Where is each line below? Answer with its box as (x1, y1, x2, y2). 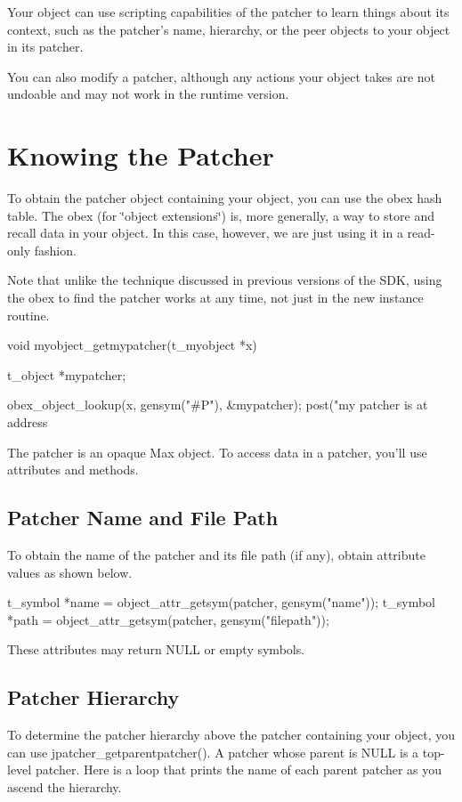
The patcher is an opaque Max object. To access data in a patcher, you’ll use (7, 442, 427, 461)
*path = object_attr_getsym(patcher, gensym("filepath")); (7, 610, 329, 628)
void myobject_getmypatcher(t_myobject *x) (7, 336, 257, 354)
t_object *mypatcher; (7, 365, 126, 384)
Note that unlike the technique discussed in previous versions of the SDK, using (7, 271, 442, 289)
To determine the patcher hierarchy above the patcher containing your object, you (7, 725, 456, 744)
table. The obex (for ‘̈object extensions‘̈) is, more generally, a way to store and (7, 206, 434, 224)
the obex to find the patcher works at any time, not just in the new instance (7, 288, 424, 307)
